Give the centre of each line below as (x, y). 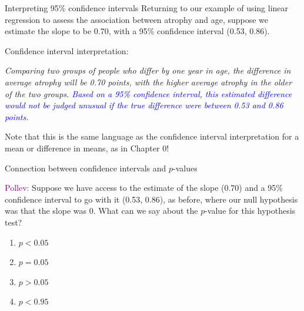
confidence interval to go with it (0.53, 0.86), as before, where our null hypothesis (151, 199)
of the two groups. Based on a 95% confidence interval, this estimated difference (148, 93)
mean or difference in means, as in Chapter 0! (87, 148)
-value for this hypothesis (250, 211)
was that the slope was (46, 211)
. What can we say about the (146, 211)
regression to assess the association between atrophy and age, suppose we (137, 19)
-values (185, 168)
